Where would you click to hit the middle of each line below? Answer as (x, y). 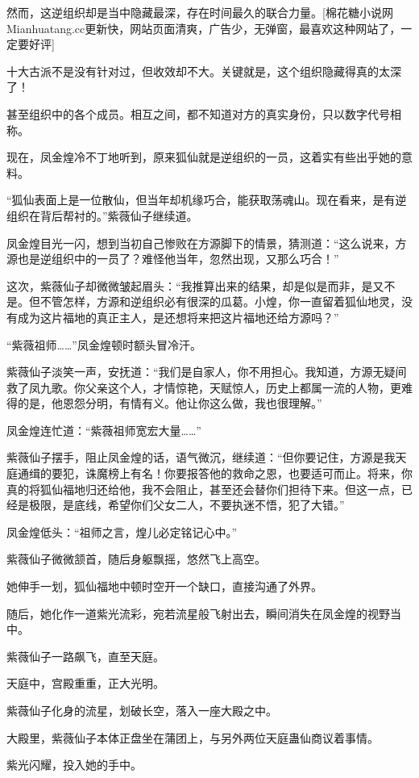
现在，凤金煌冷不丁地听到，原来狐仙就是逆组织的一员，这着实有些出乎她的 (204, 157)
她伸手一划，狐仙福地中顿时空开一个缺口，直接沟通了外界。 (164, 586)
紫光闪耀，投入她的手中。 (74, 765)
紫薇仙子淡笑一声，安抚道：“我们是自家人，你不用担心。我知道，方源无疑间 (207, 372)
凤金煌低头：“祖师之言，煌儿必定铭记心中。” (122, 531)
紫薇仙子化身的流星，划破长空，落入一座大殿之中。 (142, 710)
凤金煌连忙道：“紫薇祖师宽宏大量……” (104, 430)
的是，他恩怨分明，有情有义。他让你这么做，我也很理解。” (170, 403)
